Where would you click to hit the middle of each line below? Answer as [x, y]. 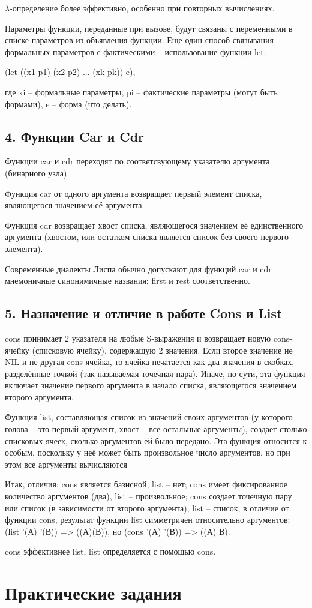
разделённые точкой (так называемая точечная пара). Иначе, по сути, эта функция [155, 373]
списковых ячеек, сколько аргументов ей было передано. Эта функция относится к [156, 440]
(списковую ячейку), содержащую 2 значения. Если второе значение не [162, 350]
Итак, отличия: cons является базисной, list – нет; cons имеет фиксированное [146, 484]
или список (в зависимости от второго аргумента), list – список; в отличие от [147, 507]
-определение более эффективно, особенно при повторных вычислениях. [142, 8]
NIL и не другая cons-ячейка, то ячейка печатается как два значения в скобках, [150, 362]
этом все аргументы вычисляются [66, 464]
